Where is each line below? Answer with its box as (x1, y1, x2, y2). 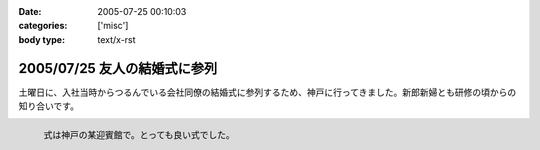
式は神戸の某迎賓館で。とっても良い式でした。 (43, 129, 235, 141)
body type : (18, 33, 65, 45)
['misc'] (97, 20, 129, 32)
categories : (18, 20, 68, 32)
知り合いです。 (18, 100, 80, 112)
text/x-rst (97, 33, 136, 45)
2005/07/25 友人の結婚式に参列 (18, 60, 218, 77)
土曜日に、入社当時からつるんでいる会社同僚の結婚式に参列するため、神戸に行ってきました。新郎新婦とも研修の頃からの (18, 86, 517, 98)
